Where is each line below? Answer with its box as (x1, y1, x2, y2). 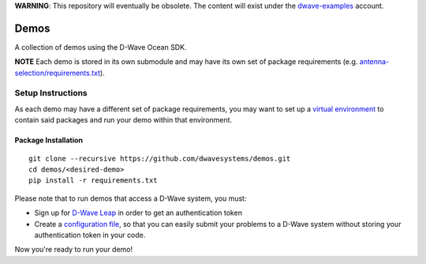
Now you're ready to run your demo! (14, 245, 133, 255)
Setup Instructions (14, 88, 88, 99)
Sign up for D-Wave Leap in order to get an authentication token (34, 208, 242, 217)
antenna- (359, 57, 390, 66)
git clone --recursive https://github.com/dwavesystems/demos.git (28, 154, 291, 163)
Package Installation (14, 135, 83, 145)
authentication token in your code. (34, 230, 146, 239)
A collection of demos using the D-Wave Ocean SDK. (14, 42, 187, 51)
